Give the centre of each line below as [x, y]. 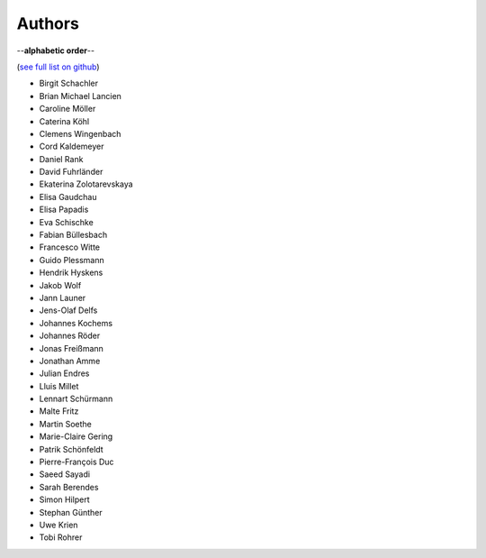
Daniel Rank [61, 159]
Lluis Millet [59, 386]
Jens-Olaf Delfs [68, 310]
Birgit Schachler [69, 83]
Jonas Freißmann [71, 348]
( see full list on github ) [58, 67]
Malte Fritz [59, 411]
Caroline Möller [67, 109]
